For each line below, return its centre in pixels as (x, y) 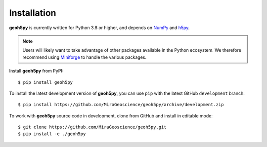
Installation (33, 13)
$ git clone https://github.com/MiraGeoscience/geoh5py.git (92, 127)
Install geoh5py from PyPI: (36, 71)
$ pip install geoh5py (45, 82)
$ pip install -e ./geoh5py (52, 134)
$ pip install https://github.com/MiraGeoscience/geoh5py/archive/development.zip (121, 105)
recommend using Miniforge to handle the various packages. (85, 57)
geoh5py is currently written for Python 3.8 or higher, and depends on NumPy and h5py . (99, 28)
